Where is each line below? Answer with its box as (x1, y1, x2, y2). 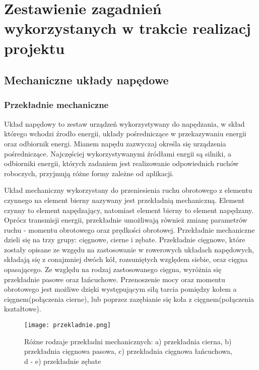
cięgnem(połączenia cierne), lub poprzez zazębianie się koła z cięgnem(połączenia (4, 293, 254, 304)
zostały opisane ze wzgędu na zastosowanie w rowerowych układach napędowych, (4, 244, 254, 254)
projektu (4, 37, 65, 58)
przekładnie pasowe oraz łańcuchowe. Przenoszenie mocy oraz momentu (4, 274, 225, 284)
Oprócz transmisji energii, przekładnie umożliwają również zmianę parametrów (4, 215, 247, 225)
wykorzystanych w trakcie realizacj (4, 18, 251, 38)
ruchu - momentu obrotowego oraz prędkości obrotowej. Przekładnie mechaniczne (4, 224, 255, 235)
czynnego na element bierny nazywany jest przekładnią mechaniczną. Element (4, 194, 245, 205)
